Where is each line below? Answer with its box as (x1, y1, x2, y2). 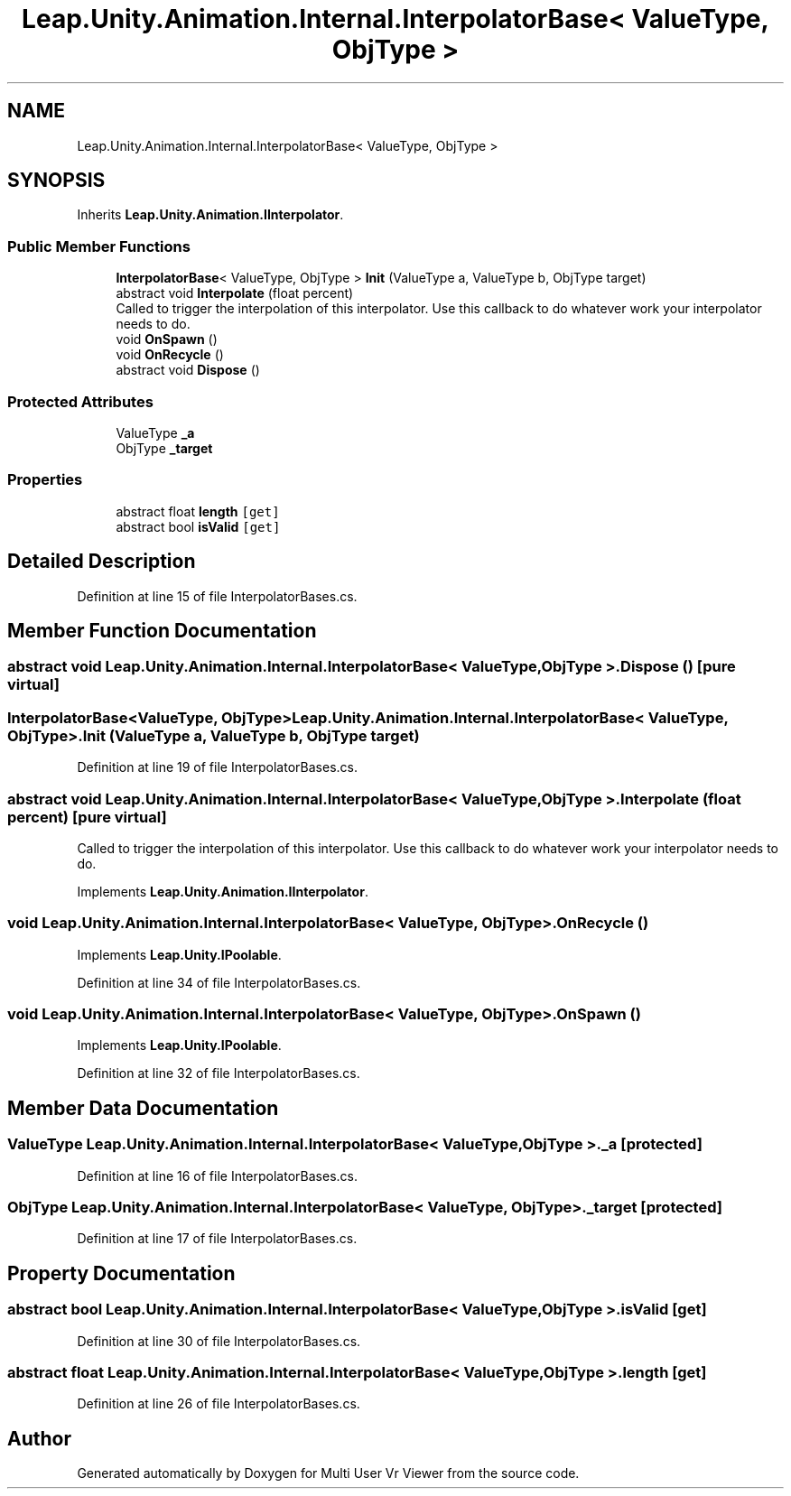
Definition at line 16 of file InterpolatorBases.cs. (77, 1167, 358, 1184)
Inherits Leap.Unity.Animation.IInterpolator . (77, 207, 344, 223)
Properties (7, 470, 83, 489)
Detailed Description (7, 550, 196, 573)
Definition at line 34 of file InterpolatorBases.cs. (77, 974, 361, 990)
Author (7, 1426, 71, 1450)
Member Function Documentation (7, 618, 317, 642)
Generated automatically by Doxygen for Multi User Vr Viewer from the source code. (77, 1465, 580, 1482)
